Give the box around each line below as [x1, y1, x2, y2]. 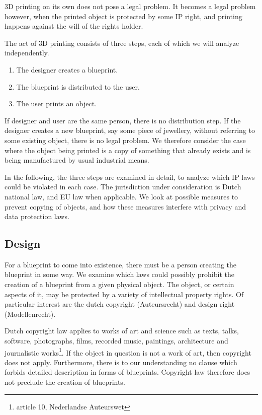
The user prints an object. [16, 98, 97, 109]
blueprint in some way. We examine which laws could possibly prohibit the [5, 269, 234, 280]
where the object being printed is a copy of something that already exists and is [5, 145, 251, 155]
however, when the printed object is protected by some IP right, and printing [5, 11, 242, 21]
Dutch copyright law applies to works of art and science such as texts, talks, [5, 325, 239, 336]
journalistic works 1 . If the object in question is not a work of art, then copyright [5, 345, 251, 358]
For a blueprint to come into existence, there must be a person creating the [5, 259, 237, 269]
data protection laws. [5, 211, 69, 222]
